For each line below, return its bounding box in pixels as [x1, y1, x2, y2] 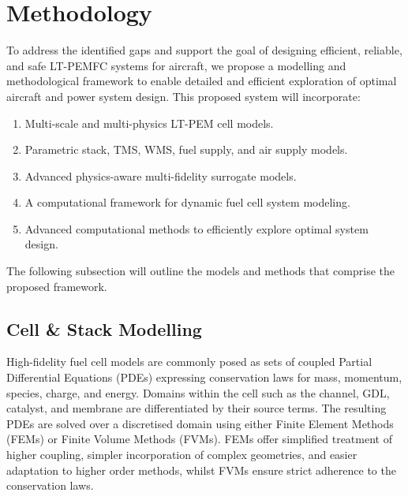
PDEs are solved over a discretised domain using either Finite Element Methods [6, 415, 394, 431]
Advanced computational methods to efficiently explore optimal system [24, 220, 369, 237]
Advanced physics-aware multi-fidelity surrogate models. [24, 167, 297, 184]
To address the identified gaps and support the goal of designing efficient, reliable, [6, 42, 402, 58]
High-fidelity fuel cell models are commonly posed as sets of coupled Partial [6, 353, 372, 370]
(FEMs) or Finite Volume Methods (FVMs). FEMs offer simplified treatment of [6, 431, 392, 447]
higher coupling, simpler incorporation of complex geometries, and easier [6, 446, 357, 463]
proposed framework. [6, 278, 107, 294]
